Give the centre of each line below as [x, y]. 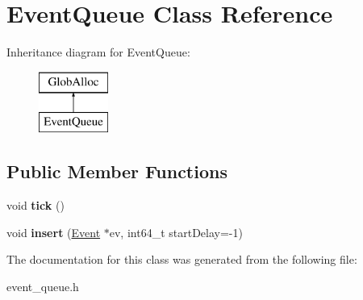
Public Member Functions [117, 171]
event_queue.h [43, 286]
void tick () [35, 205]
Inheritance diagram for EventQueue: [98, 52]
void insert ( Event [54, 232]
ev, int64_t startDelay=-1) [176, 232]
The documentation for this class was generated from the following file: [182, 259]
